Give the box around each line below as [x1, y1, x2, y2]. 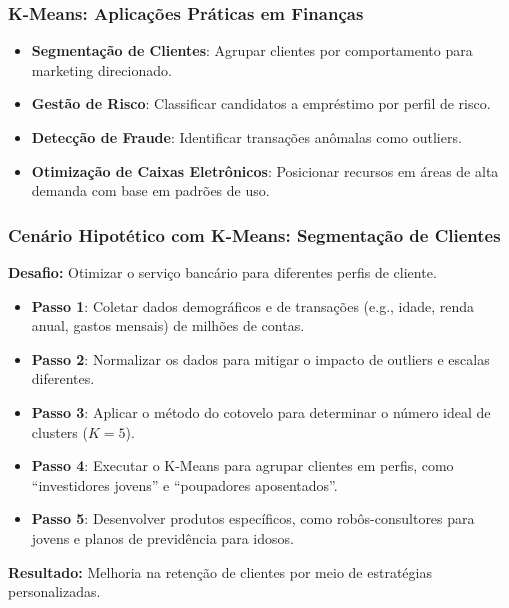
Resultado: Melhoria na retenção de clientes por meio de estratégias [8, 561, 432, 582]
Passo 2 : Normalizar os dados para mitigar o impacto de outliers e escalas [31, 348, 490, 369]
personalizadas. [8, 581, 101, 602]
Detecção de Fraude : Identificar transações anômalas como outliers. [31, 127, 462, 147]
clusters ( [31, 421, 88, 442]
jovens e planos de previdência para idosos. [31, 527, 294, 548]
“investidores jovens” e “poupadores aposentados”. [31, 474, 338, 495]
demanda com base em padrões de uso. [31, 180, 270, 201]
